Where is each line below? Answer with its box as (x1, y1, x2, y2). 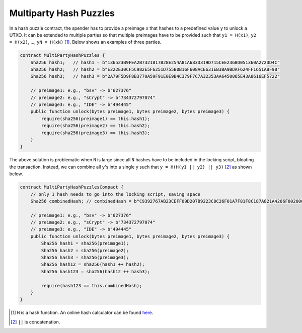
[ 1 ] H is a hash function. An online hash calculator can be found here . (11, 309, 154, 316)
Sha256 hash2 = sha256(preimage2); (41, 248, 129, 253)
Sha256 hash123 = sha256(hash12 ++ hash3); (41, 269, 150, 274)
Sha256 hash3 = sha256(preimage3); (41, 255, 129, 261)
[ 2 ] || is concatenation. (11, 319, 60, 325)
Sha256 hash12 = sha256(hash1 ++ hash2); (41, 262, 145, 267)
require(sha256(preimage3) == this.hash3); (41, 130, 150, 136)
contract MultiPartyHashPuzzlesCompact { (20, 184, 124, 190)
